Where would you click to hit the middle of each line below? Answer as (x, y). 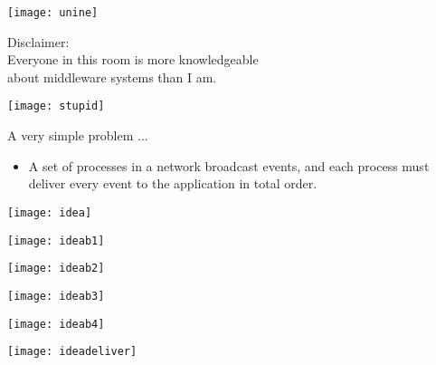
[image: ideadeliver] (72, 352)
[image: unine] (53, 13)
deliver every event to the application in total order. (173, 183)
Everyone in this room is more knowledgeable (133, 59)
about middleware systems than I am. (112, 77)
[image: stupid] (56, 106)
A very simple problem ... (78, 135)
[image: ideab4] (56, 324)
